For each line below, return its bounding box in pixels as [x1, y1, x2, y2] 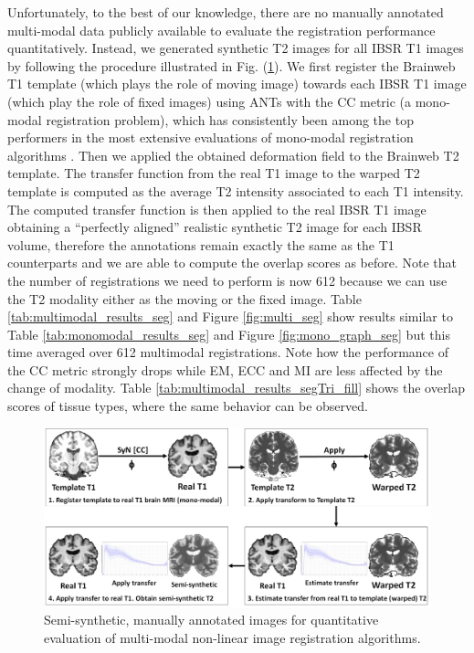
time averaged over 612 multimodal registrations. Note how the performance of [7, 342, 448, 362]
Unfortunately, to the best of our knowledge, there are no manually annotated [7, 3, 444, 21]
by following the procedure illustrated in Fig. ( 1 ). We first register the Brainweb [7, 56, 456, 75]
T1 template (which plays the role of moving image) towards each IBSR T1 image [7, 74, 467, 93]
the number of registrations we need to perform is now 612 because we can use [7, 270, 448, 290]
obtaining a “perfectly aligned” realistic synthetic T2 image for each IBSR [7, 217, 422, 237]
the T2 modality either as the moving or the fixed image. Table [7, 289, 362, 308]
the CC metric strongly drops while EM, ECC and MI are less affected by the [7, 360, 443, 379]
